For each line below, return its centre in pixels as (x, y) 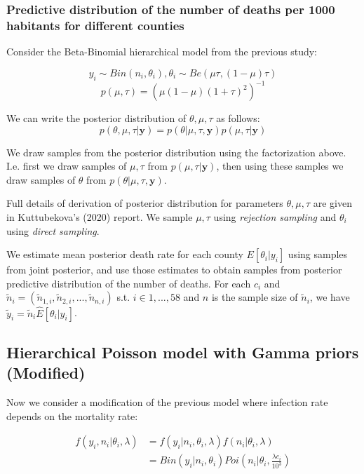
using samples (318, 254)
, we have (330, 297)
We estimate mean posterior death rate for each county (125, 254)
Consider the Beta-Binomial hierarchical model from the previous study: (162, 52)
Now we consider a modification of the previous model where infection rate (167, 402)
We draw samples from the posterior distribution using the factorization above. (176, 152)
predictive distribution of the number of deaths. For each (129, 283)
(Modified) (46, 373)
